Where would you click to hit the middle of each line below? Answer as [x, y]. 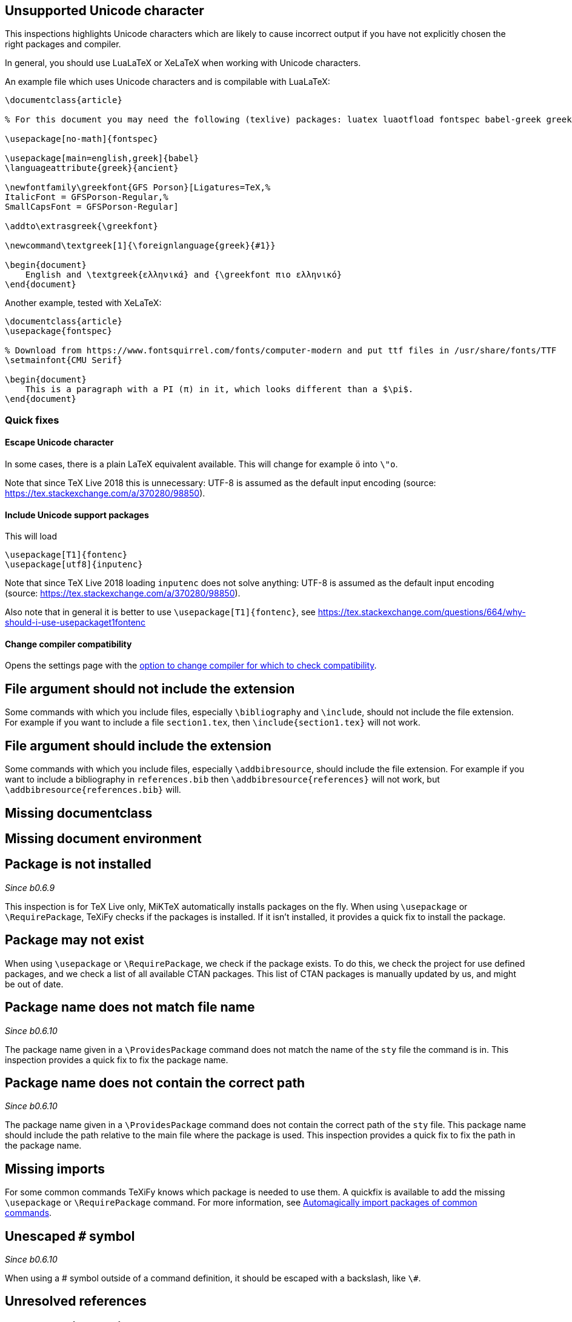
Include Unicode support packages [77, 515]
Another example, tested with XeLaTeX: [83, 303]
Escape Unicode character [59, 442]
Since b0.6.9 [30, 887]
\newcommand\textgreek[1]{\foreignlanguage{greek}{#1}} [140, 246]
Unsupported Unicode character [105, 11]
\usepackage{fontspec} [59, 331]
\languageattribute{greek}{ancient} [92, 168]
